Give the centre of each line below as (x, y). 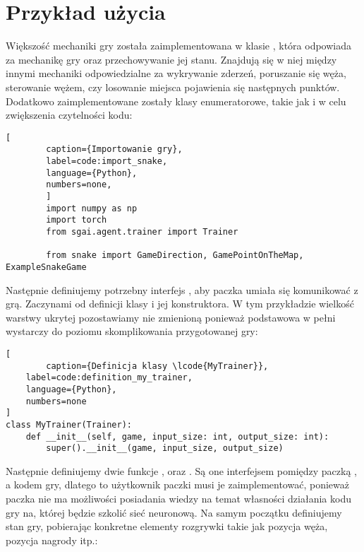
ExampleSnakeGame (46, 267)
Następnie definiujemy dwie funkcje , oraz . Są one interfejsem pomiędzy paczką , (181, 470)
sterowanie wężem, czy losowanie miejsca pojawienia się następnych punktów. (173, 87)
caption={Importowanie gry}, (114, 149)
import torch (77, 220)
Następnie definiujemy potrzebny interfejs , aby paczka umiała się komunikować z (182, 289)
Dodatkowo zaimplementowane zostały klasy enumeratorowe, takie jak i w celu (176, 101)
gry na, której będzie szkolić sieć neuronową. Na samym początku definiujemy (174, 512)
